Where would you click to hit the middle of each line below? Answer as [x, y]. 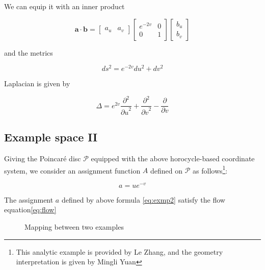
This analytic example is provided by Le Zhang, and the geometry [120, 251]
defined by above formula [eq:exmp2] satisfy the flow [143, 199]
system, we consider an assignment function [72, 170]
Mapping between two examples [74, 227]
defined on [167, 170]
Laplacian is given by [37, 83]
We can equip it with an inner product [64, 6]
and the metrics [29, 52]
